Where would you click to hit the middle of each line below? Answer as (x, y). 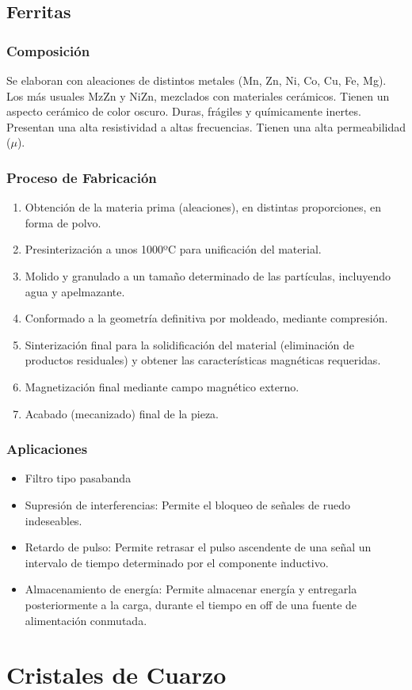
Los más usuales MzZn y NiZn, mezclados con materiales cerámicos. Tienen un (198, 95)
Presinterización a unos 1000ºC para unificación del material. (173, 249)
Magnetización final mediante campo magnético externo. (162, 386)
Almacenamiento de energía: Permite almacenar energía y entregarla (191, 589)
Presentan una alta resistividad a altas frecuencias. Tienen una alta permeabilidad (206, 126)
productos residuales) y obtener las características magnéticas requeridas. (203, 360)
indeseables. (53, 520)
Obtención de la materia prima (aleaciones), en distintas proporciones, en (203, 207)
